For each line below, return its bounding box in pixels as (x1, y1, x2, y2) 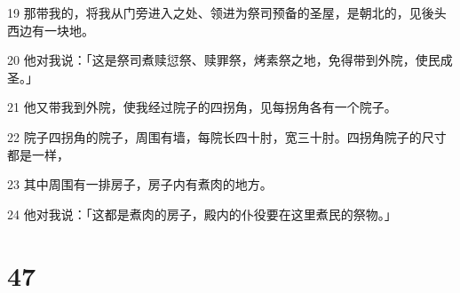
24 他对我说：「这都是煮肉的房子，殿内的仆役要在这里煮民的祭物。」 (7, 204, 397, 223)
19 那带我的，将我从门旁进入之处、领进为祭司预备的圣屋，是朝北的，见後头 (7, 4, 447, 21)
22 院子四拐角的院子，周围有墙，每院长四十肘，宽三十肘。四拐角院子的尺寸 (7, 127, 447, 146)
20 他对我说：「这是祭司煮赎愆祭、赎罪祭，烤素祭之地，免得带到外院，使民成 (7, 51, 453, 69)
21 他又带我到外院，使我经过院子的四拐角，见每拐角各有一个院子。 (7, 98, 397, 116)
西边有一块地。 (7, 20, 94, 39)
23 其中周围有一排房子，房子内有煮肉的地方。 (7, 175, 273, 194)
